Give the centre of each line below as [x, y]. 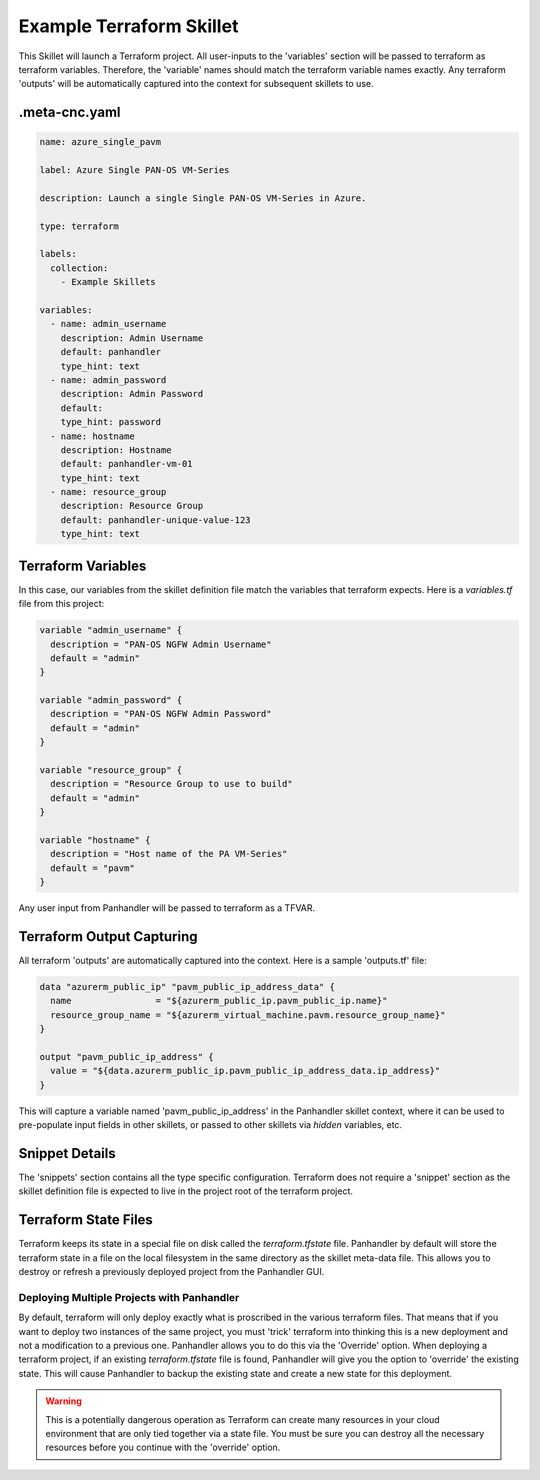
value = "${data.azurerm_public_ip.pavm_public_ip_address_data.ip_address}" [245, 1071]
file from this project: [61, 604]
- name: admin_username [108, 324]
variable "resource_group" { [111, 770]
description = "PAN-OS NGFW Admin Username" [161, 644]
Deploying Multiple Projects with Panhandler [129, 1297]
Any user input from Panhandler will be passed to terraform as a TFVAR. [167, 908]
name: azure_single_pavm [100, 142]
